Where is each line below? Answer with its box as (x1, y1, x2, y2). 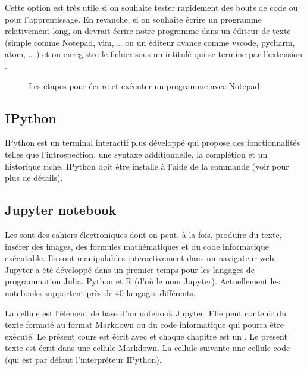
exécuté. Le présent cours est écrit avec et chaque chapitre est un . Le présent (5, 330, 287, 342)
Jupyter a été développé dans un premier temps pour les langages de (5, 263, 255, 275)
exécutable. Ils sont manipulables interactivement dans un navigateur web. (5, 252, 277, 264)
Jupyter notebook (5, 200, 117, 219)
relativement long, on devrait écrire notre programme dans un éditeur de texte (5, 24, 291, 37)
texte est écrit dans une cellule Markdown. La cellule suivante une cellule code (5, 341, 290, 354)
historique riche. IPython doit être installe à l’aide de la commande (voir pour (5, 159, 289, 172)
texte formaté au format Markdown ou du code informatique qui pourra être (5, 318, 284, 331)
